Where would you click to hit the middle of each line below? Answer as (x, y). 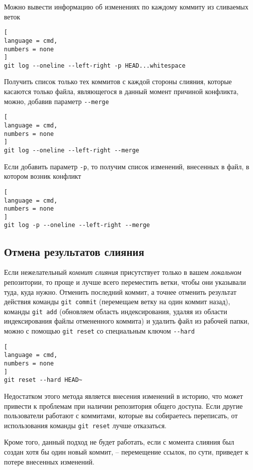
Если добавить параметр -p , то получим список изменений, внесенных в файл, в (127, 166)
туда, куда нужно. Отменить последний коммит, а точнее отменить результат (120, 292)
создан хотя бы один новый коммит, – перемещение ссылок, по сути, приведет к (126, 451)
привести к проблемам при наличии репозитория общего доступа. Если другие (124, 406)
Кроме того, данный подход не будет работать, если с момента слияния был (119, 442)
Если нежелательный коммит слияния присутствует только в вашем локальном (123, 272)
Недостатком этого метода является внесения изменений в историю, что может (124, 396)
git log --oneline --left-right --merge (72, 150)
